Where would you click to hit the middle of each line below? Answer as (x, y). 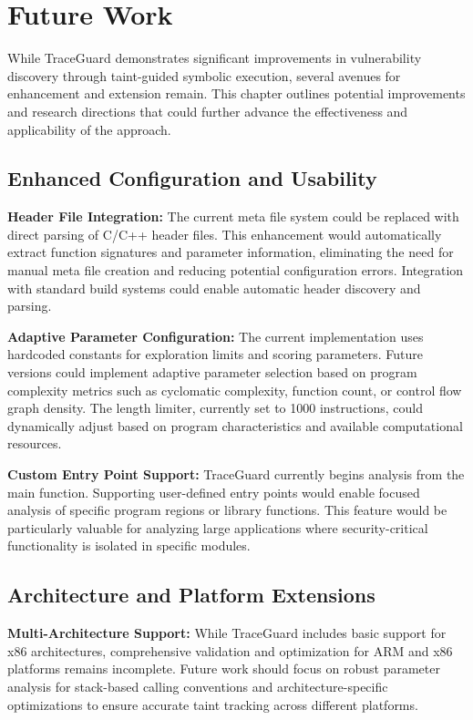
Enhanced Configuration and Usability (192, 178)
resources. (35, 443)
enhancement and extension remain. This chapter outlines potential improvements (236, 93)
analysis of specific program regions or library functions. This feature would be (227, 510)
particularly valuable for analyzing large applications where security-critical (218, 527)
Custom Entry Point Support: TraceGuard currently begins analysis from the (236, 474)
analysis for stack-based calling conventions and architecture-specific (198, 686)
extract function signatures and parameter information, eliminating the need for (231, 252)
